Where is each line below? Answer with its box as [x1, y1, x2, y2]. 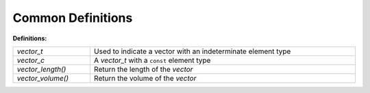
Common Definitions [12, 10, 133, 25]
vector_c [16, 55, 45, 65]
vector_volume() [16, 73, 69, 83]
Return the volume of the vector [93, 73, 197, 83]
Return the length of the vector [93, 64, 193, 74]
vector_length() [16, 64, 66, 74]
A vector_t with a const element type [93, 55, 211, 65]
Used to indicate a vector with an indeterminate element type [93, 46, 291, 56]
